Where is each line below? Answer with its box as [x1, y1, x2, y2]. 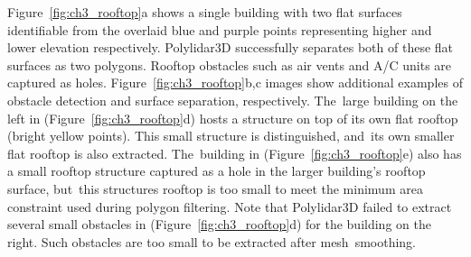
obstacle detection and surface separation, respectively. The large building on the [7, 90, 458, 109]
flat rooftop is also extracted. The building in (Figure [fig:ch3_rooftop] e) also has [7, 143, 462, 162]
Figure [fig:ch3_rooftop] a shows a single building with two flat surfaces [7, 3, 402, 21]
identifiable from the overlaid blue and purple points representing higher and [7, 20, 432, 39]
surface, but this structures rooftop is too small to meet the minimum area [7, 179, 423, 197]
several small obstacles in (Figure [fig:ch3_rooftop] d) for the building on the [7, 215, 431, 234]
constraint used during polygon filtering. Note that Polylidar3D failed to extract [7, 197, 452, 216]
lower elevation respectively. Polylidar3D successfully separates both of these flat [7, 38, 454, 57]
